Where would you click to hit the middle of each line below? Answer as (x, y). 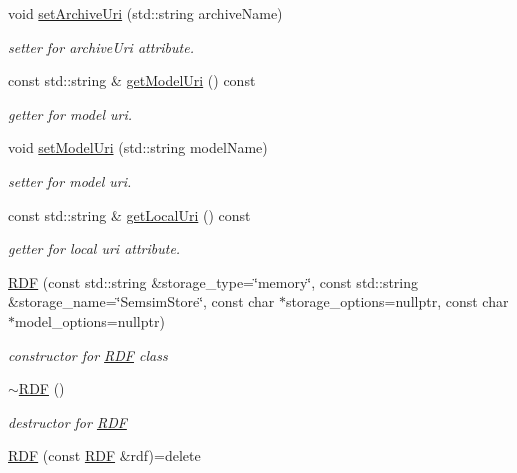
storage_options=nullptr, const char (397, 301)
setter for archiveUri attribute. (101, 46)
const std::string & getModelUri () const (132, 80)
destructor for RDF (67, 421)
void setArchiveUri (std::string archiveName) (145, 13)
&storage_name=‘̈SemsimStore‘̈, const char (141, 301)
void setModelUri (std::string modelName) (138, 147)
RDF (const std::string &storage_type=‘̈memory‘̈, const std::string (213, 281)
